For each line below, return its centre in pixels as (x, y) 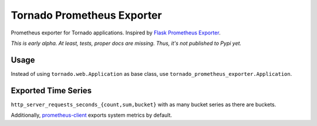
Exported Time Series (51, 90)
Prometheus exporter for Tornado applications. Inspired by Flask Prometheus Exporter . (116, 33)
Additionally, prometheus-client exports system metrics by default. (92, 115)
